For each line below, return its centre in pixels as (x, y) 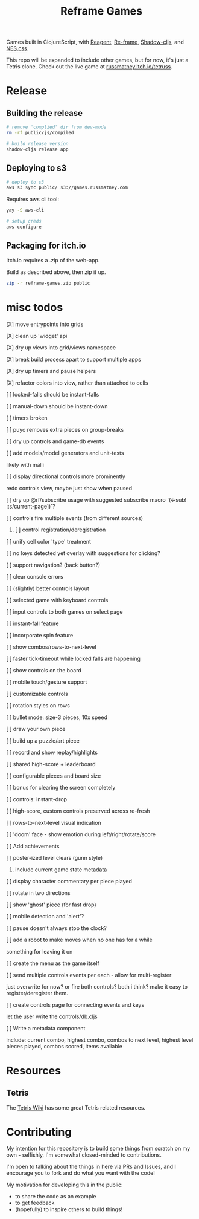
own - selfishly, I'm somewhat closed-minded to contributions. (84, 1155)
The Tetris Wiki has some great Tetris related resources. (76, 1107)
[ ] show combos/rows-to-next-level (51, 647)
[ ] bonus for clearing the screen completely (61, 787)
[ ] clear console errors (35, 576)
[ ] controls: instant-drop (37, 799)
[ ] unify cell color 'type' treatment (49, 541)
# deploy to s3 (25, 182)
